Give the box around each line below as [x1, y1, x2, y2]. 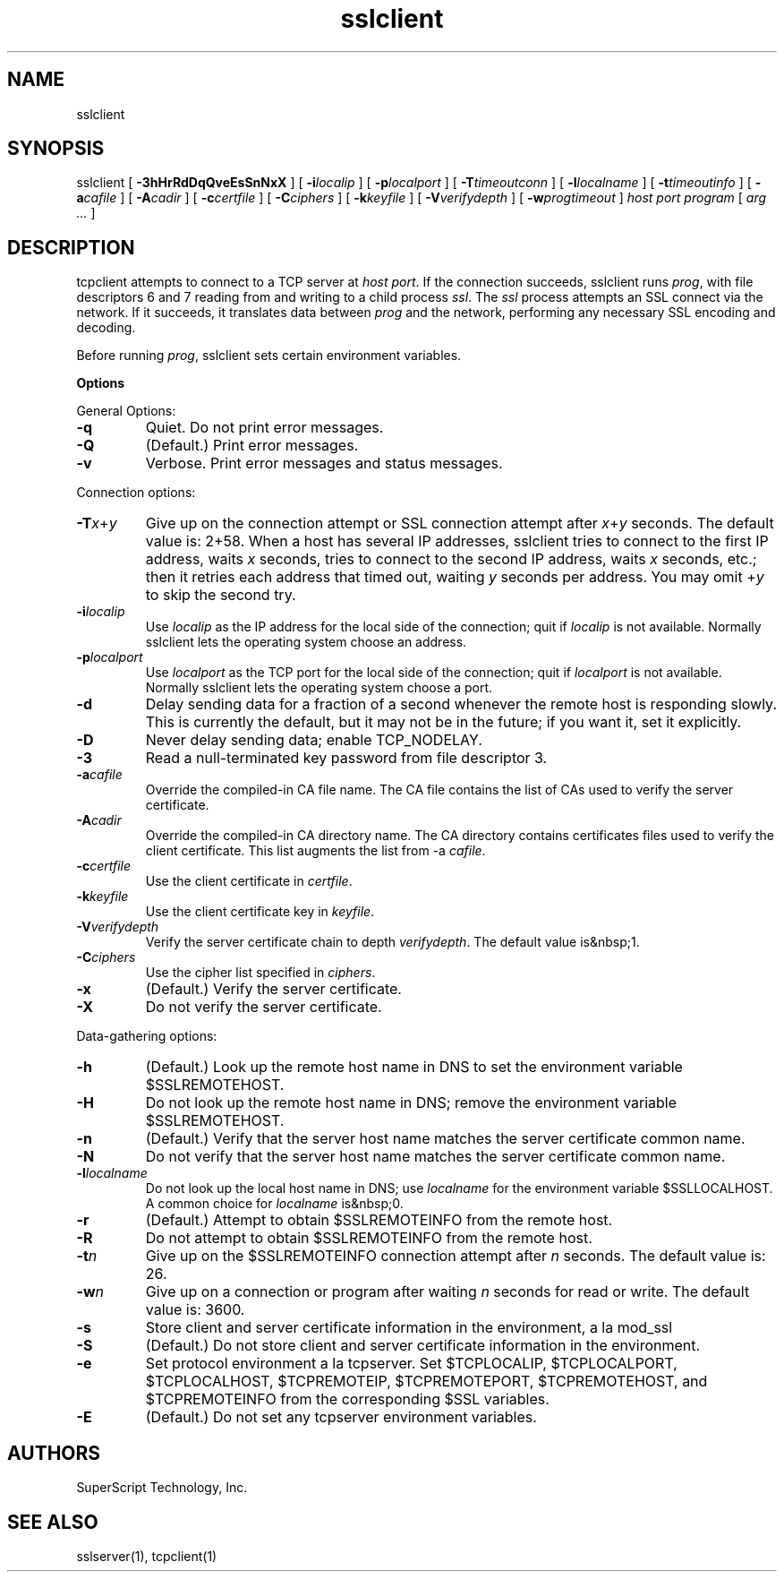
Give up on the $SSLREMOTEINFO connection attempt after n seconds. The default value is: [145, 1247, 766, 1266]
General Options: [76, 403, 176, 419]
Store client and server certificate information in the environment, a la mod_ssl [145, 1318, 673, 1337]
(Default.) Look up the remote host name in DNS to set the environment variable [145, 1058, 683, 1077]
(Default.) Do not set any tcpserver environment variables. [145, 1408, 537, 1427]
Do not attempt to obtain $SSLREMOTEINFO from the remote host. [145, 1229, 592, 1248]
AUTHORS [7, 1441, 101, 1464]
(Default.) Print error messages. [145, 436, 359, 455]
